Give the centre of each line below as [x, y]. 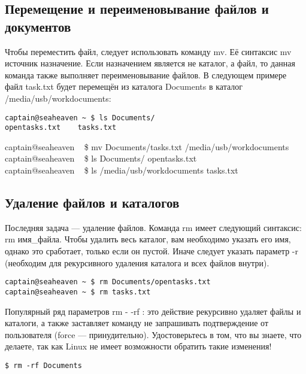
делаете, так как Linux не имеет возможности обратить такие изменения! [138, 346]
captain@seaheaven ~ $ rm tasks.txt [78, 292]
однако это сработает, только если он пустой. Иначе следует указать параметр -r [152, 251]
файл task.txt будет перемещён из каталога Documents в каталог [124, 86]
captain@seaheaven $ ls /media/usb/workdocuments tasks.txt [122, 170]
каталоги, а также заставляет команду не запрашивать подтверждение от [137, 323]
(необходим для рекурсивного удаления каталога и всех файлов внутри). [137, 262]
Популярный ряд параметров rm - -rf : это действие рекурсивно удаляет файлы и [153, 311]
